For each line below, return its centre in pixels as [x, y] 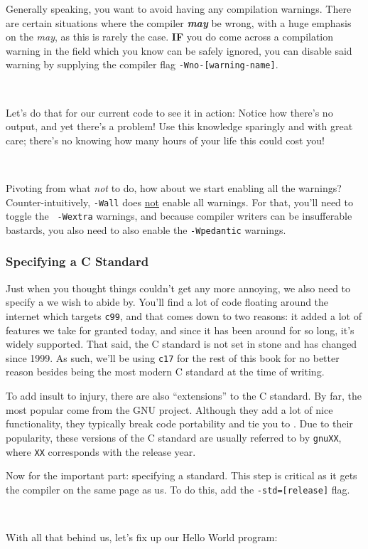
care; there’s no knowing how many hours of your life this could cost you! [165, 140]
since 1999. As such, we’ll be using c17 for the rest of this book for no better [173, 357]
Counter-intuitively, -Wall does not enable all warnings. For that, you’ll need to [179, 202]
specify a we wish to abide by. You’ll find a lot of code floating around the [167, 302]
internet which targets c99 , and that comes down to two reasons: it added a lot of [184, 315]
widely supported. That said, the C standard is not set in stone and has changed [182, 344]
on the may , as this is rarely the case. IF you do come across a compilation [170, 37]
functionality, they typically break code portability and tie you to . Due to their [179, 423]
